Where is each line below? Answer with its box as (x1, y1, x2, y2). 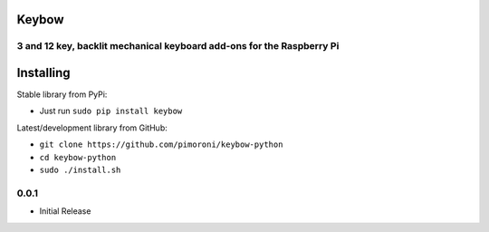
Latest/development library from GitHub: (16, 122, 168, 133)
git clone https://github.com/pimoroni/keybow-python (39, 140, 283, 150)
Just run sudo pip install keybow (39, 105, 183, 117)
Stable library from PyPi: (16, 89, 108, 100)
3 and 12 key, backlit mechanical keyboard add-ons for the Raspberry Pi (16, 40, 340, 53)
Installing (16, 65, 72, 81)
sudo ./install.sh (39, 165, 121, 176)
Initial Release (39, 206, 91, 217)
